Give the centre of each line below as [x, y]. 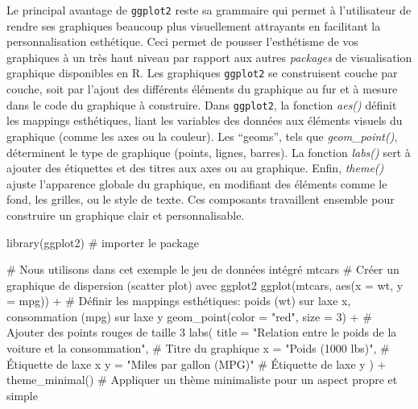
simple [22, 395]
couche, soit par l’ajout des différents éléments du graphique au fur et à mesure [202, 89]
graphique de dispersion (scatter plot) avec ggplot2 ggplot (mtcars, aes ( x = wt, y [205, 285]
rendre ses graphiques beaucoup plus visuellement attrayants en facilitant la [194, 25]
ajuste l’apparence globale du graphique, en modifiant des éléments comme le [197, 183]
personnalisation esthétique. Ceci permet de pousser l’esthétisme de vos [183, 41]
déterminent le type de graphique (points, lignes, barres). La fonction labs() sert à [209, 152]
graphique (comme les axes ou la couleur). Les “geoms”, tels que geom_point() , [202, 136]
